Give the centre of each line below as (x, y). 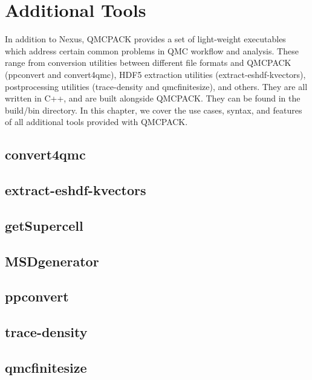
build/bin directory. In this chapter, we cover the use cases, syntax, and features (154, 110)
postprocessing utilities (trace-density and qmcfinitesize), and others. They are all (156, 86)
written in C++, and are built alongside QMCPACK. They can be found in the (153, 98)
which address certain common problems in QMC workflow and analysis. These (152, 50)
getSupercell (44, 225)
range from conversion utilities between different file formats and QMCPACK (148, 63)
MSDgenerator (52, 261)
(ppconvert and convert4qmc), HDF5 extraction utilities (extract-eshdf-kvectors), (155, 74)
